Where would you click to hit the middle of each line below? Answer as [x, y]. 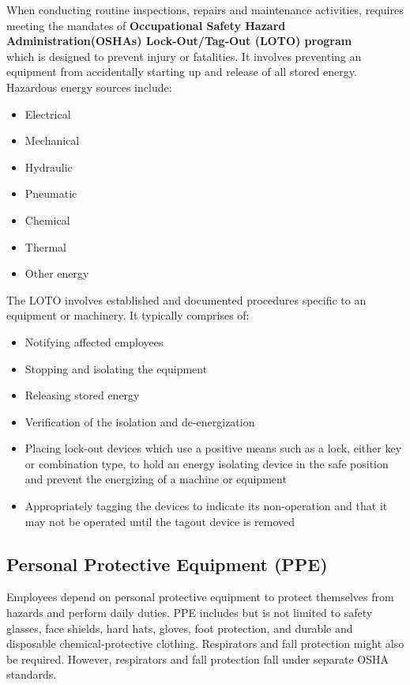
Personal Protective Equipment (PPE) [167, 564]
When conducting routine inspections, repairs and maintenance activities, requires [205, 9]
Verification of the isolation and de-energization [140, 421]
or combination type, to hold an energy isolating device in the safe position [207, 463]
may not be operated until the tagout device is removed [160, 521]
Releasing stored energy [82, 395]
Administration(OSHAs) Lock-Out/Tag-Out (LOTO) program [179, 41]
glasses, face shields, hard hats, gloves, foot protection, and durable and [180, 628]
